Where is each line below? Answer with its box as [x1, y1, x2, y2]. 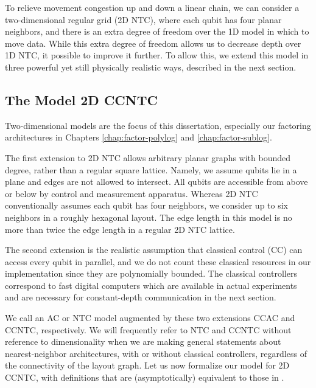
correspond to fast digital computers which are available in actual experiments [5, 279, 297, 291]
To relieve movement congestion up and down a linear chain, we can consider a [5, 1, 300, 13]
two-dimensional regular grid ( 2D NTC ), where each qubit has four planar [5, 13, 282, 26]
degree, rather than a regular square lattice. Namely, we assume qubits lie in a [5, 163, 297, 176]
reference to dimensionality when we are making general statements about [5, 335, 281, 348]
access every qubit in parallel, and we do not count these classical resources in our [5, 255, 311, 268]
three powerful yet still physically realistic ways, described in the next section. [5, 60, 297, 73]
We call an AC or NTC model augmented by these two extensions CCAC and [5, 311, 295, 324]
